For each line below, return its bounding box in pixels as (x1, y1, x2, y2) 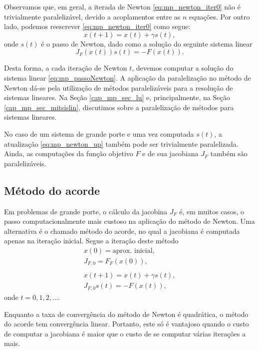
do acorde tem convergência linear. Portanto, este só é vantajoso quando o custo (4, 318, 249, 329)
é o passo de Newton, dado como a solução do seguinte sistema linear (41, 38, 253, 49)
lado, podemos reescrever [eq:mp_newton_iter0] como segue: (4, 21, 191, 32)
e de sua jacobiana (142, 148, 199, 159)
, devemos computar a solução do (132, 63, 234, 73)
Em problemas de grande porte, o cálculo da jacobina (4, 206, 168, 216)
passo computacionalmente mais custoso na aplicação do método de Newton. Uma (4, 216, 255, 226)
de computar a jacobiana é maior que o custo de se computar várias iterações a (4, 328, 246, 338)
